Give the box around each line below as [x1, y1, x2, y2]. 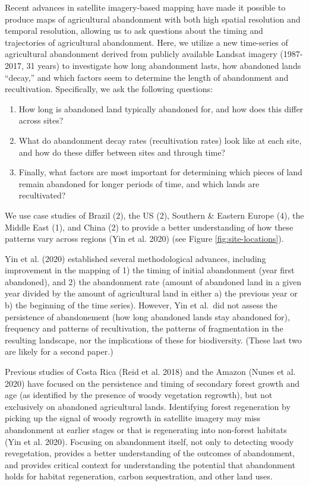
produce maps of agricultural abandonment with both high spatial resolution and [5, 12, 301, 25]
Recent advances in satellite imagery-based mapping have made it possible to [5, 1, 286, 13]
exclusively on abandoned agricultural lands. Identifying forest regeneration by [5, 400, 291, 412]
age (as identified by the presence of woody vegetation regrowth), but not [5, 389, 273, 401]
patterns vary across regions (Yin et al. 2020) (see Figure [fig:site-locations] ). [5, 232, 284, 245]
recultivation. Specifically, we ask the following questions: [5, 83, 213, 95]
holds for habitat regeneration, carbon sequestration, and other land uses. [5, 470, 273, 482]
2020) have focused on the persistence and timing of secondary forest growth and [5, 377, 299, 389]
